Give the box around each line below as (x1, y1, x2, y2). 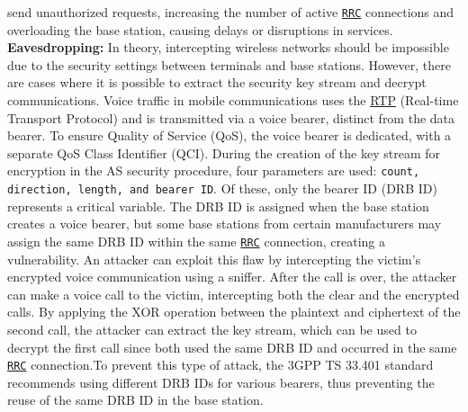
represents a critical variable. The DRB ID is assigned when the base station (7, 196, 429, 215)
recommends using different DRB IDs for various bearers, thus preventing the (7, 372, 435, 391)
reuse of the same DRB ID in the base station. (7, 390, 264, 409)
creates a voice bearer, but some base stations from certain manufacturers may (7, 214, 442, 233)
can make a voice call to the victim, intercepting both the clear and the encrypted (7, 284, 460, 303)
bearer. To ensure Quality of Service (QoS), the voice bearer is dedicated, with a (7, 126, 452, 145)
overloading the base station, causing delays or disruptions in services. (7, 20, 393, 39)
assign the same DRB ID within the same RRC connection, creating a (7, 231, 386, 250)
